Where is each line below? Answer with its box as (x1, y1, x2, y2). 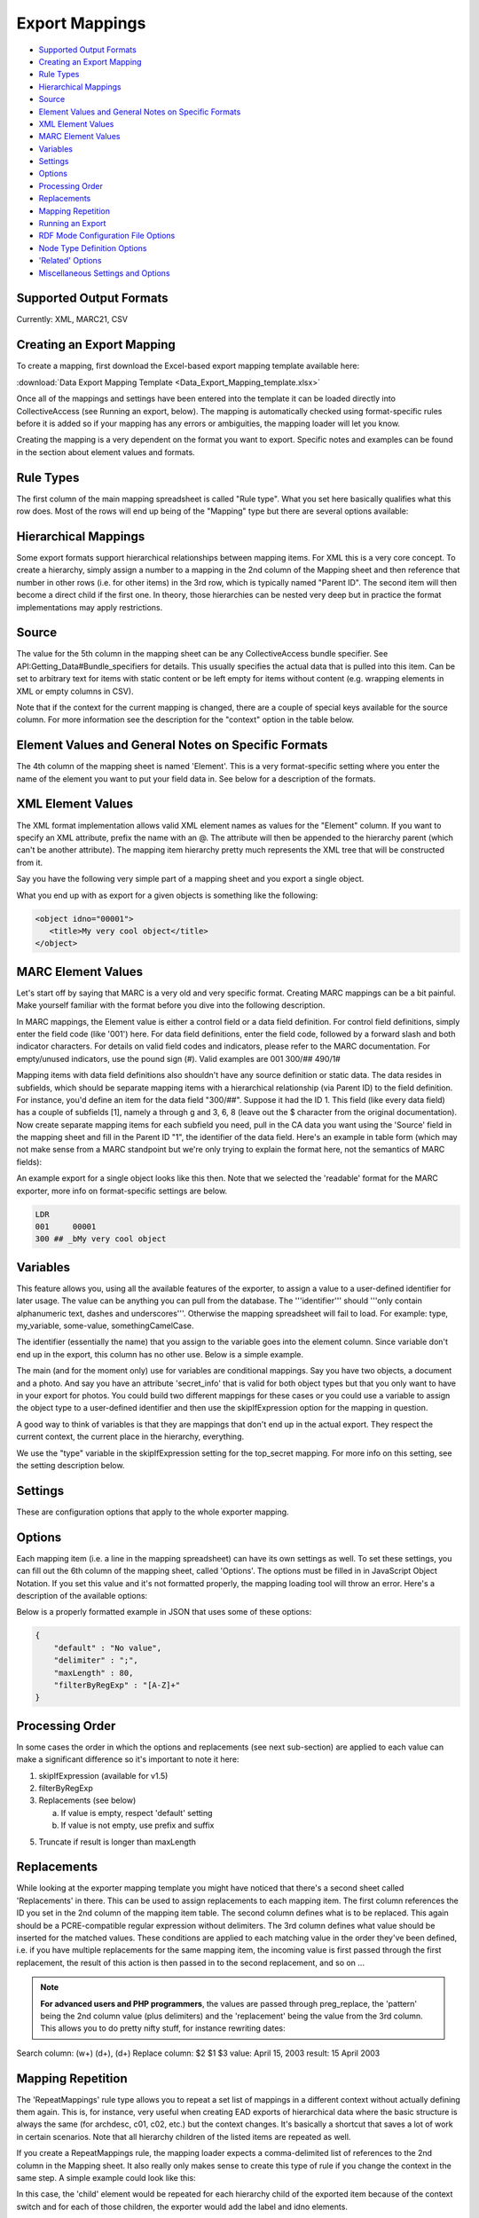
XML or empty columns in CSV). (16, 686, 134, 696)
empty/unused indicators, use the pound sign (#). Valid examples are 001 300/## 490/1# (16, 1053, 341, 1064)
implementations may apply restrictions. (16, 602, 163, 612)
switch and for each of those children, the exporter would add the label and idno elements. (16, 2201, 348, 2212)
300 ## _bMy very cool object (35, 1234, 167, 1244)
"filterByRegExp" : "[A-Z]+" (53, 1679, 181, 1690)
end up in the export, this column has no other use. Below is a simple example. (16, 1349, 304, 1359)
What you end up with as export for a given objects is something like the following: (16, 890, 318, 901)
